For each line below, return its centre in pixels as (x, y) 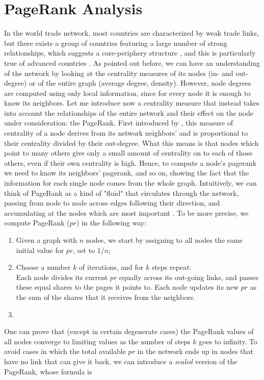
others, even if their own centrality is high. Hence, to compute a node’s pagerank (130, 162)
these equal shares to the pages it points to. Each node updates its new (127, 287)
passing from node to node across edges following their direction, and (112, 203)
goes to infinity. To (228, 341)
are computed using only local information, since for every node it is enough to (127, 93)
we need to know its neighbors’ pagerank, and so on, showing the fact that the (127, 173)
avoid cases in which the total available (65, 351)
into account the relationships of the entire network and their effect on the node (129, 112)
